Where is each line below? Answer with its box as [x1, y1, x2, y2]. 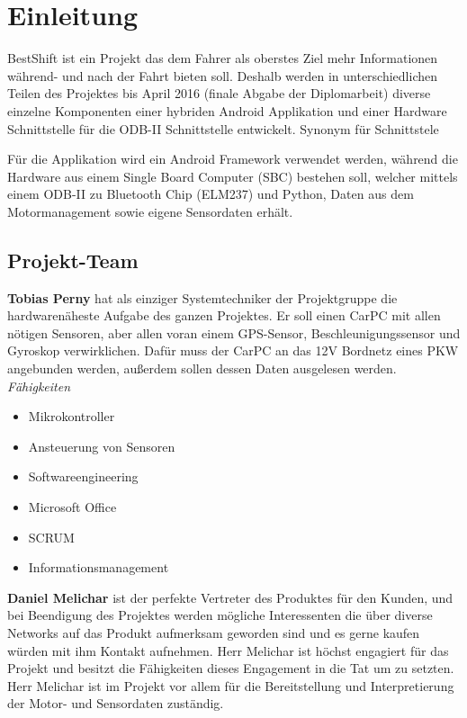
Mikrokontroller [28, 407, 115, 426]
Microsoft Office [28, 498, 117, 516]
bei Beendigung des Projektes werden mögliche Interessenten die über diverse [7, 606, 433, 624]
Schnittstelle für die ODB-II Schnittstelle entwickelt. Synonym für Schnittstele [7, 119, 439, 138]
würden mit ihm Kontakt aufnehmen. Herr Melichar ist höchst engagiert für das [7, 641, 449, 660]
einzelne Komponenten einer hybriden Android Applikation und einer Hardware [7, 101, 447, 120]
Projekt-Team [7, 246, 139, 274]
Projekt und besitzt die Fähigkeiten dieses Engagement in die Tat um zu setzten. [7, 659, 454, 678]
